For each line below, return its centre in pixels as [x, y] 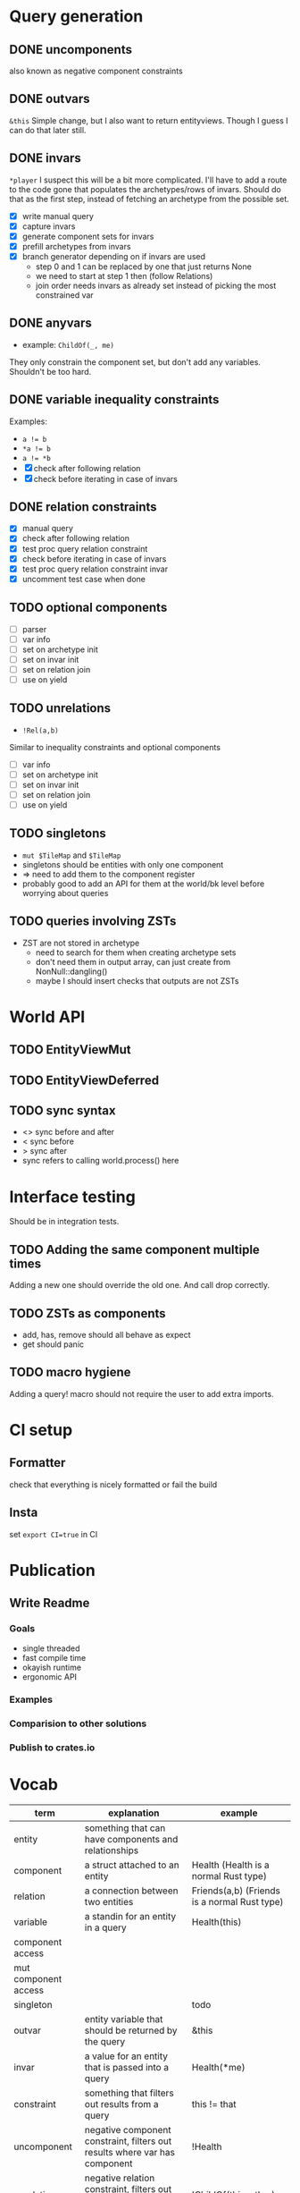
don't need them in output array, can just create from [133, 961]
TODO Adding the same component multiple [135, 1249]
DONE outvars [50, 99]
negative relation [120, 2178]
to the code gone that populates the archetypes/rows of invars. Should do [145, 189]
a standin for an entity [130, 1917]
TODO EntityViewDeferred [84, 1080]
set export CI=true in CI [54, 1534]
